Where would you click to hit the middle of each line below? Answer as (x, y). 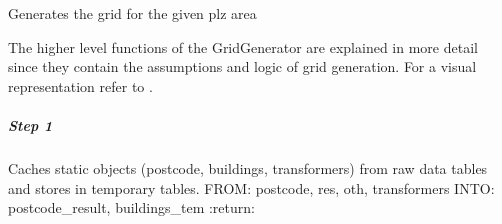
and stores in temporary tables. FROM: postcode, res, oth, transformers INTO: (251, 187)
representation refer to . (80, 85)
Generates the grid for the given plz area (132, 13)
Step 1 (30, 124)
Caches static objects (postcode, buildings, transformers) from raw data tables (248, 167)
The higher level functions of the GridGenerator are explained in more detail (243, 46)
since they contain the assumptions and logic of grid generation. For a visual (242, 66)
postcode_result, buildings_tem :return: (131, 207)
